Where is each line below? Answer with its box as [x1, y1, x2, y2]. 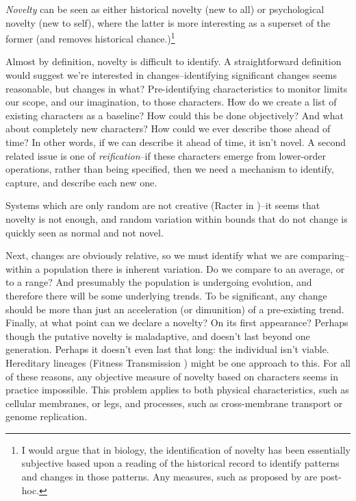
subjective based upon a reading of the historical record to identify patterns [21, 456, 340, 470]
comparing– [301, 248, 350, 262]
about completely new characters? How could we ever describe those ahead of [5, 121, 331, 136]
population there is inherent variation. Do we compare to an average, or [43, 261, 345, 276]
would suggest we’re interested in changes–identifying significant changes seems [5, 68, 338, 82]
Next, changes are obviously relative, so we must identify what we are [5, 248, 298, 262]
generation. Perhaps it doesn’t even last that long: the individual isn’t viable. [5, 342, 329, 356]
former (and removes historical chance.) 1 [5, 29, 175, 45]
